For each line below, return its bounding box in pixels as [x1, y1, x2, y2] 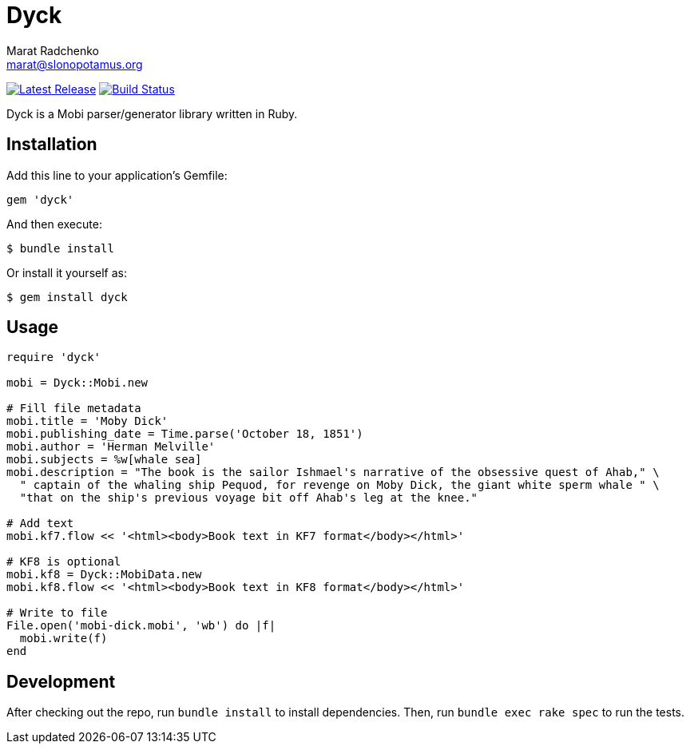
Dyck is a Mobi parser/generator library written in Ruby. [6, 106, 298, 121]
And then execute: [6, 216, 102, 231]
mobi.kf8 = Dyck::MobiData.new [6, 568, 202, 581]
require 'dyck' [6, 351, 101, 364]
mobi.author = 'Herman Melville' [6, 440, 216, 454]
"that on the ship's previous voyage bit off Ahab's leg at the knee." [19, 491, 478, 505]
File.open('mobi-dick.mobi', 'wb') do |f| [6, 619, 276, 633]
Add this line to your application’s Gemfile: [6, 168, 228, 182]
